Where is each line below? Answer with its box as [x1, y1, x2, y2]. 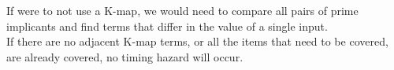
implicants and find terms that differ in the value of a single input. [6, 17, 328, 34]
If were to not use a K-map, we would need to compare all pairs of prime [6, 2, 359, 18]
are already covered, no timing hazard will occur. [6, 48, 243, 64]
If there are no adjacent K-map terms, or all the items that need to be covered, [6, 33, 388, 50]
